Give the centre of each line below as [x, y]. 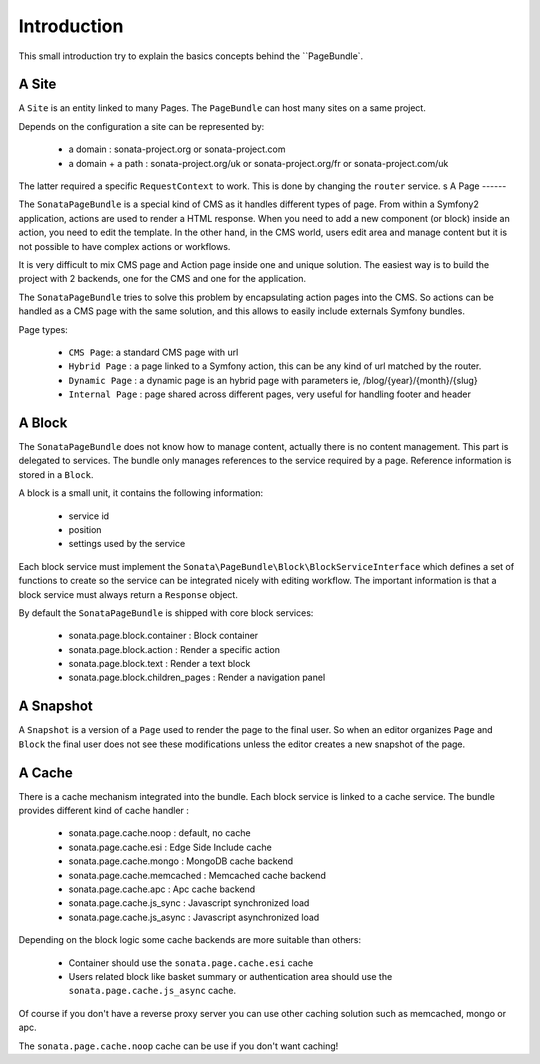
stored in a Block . [56, 474]
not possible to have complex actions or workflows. [124, 246]
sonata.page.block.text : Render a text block [159, 664]
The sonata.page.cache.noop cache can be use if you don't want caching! [178, 1046]
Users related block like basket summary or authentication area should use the [230, 976]
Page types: [43, 329]
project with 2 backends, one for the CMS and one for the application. [162, 279]
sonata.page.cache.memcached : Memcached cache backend [197, 875]
